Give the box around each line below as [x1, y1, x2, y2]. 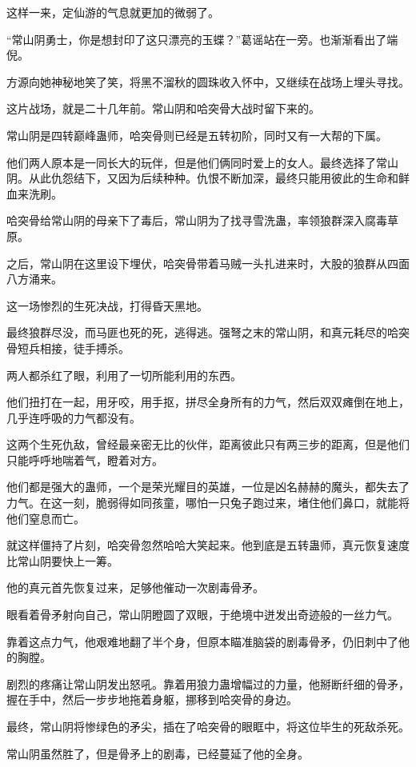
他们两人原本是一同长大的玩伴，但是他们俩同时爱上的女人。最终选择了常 [6, 154, 387, 170]
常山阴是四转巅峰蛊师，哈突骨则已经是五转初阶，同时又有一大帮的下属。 [6, 126, 387, 143]
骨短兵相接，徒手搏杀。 [6, 339, 130, 356]
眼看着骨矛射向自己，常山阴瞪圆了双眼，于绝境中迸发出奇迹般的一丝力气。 [6, 606, 398, 623]
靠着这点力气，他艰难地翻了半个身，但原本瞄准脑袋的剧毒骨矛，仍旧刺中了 [6, 633, 398, 649]
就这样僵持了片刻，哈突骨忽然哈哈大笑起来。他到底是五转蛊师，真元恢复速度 [6, 537, 410, 553]
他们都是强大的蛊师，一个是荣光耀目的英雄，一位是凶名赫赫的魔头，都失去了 [6, 478, 410, 495]
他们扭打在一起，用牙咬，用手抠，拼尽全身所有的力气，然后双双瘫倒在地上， [6, 393, 410, 410]
